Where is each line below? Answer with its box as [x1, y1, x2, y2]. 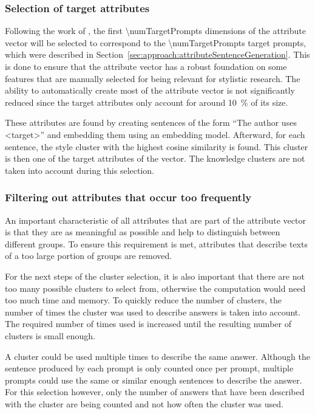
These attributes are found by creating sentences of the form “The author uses [5, 116, 297, 129]
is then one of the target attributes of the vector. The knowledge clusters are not [5, 152, 305, 165]
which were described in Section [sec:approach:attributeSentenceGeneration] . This [5, 48, 310, 61]
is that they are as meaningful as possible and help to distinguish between [5, 226, 280, 238]
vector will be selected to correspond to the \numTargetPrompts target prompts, [5, 36, 307, 49]
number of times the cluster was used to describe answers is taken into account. [5, 305, 301, 318]
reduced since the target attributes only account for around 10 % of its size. [5, 95, 288, 108]
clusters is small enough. [5, 329, 95, 342]
